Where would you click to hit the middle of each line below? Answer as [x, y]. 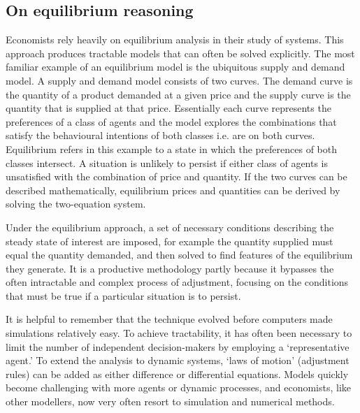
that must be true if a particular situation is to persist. [123, 295]
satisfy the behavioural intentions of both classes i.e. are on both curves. [160, 135]
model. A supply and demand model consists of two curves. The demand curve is [179, 80]
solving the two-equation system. [76, 204]
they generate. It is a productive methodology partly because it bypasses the [170, 268]
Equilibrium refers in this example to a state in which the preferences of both [171, 148]
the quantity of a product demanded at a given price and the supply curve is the [178, 94]
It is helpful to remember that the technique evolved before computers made [169, 319]
